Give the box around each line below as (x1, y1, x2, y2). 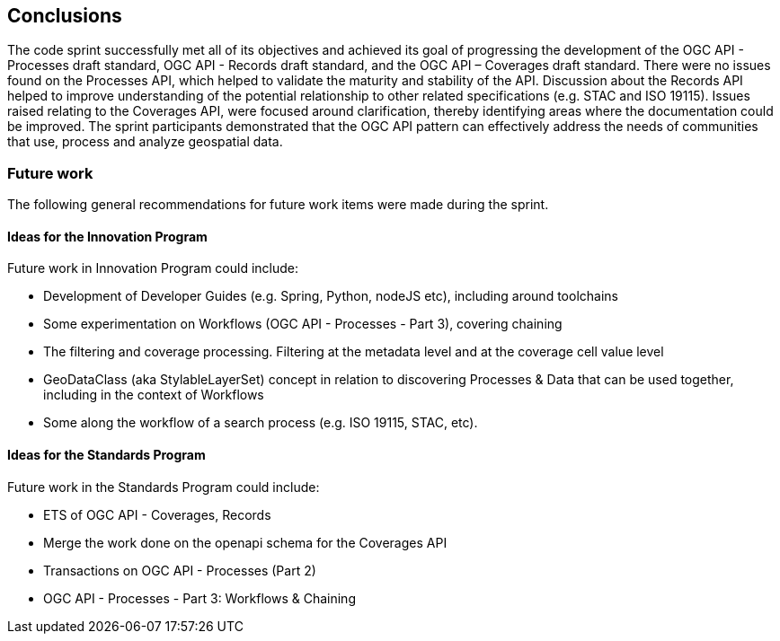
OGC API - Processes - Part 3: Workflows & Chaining (43, 590, 356, 606)
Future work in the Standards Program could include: (7, 479, 320, 495)
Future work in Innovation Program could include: (7, 260, 298, 277)
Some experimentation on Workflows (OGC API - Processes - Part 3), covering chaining (43, 316, 563, 332)
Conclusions (7, 4, 122, 27)
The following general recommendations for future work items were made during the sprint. (7, 197, 549, 213)
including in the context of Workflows (43, 387, 264, 403)
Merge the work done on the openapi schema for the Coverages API (43, 534, 448, 550)
